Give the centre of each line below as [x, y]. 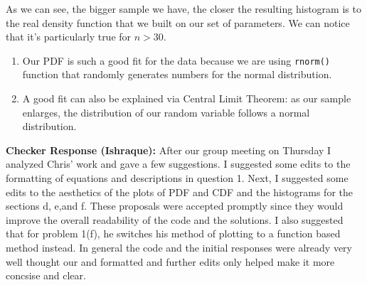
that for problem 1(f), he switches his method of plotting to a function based [173, 233]
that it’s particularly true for [69, 37]
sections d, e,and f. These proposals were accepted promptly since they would [175, 206]
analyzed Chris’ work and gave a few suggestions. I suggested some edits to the [178, 164]
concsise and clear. [46, 275]
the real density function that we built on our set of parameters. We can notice [178, 22]
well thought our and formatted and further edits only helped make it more [170, 261]
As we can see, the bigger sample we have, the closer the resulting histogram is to [183, 9]
